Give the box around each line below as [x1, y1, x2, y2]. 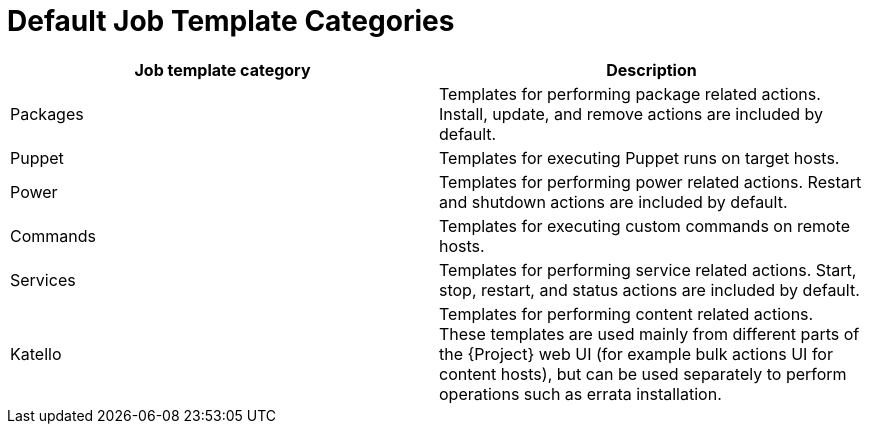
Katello [10, 343, 62, 364]
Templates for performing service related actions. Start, [439, 259, 857, 280]
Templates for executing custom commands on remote [439, 215, 850, 236]
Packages [10, 103, 84, 124]
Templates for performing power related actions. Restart [439, 171, 862, 192]
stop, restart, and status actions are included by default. [439, 279, 860, 300]
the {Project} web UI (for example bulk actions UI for [439, 343, 833, 364]
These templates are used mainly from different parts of [439, 323, 860, 344]
